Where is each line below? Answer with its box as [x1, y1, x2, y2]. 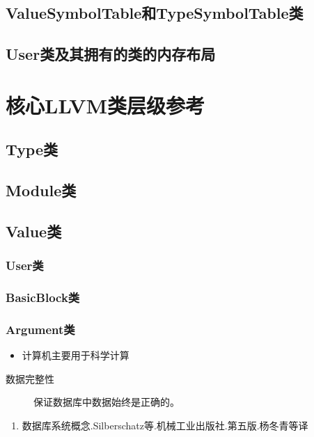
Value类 [6, 220, 62, 241]
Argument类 [6, 320, 75, 337]
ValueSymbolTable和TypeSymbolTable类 [6, 2, 304, 24]
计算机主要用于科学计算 [22, 348, 129, 363]
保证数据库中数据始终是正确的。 [33, 395, 180, 409]
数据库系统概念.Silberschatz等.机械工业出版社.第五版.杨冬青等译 [22, 418, 308, 432]
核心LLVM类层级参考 [6, 90, 205, 119]
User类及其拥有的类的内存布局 [6, 43, 216, 65]
